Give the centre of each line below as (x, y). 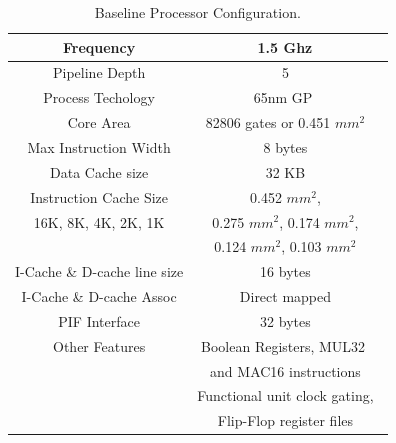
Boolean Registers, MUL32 (283, 345)
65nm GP (283, 97)
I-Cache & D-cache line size (99, 271)
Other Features (99, 345)
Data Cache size (99, 171)
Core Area (99, 122)
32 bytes (285, 320)
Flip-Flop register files (285, 420)
